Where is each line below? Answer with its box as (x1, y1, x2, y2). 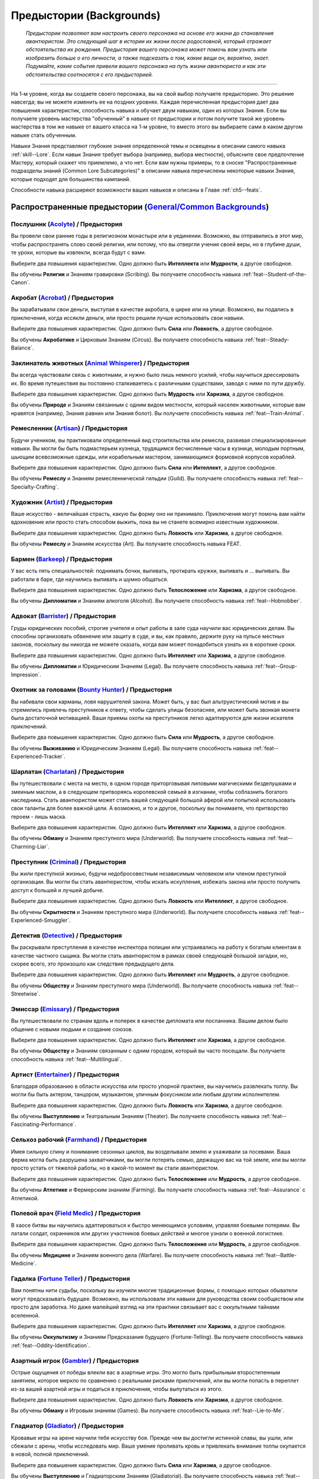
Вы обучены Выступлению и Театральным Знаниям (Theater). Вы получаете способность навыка (11, 1113, 260, 1120)
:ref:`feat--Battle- (254, 1251, 297, 1258)
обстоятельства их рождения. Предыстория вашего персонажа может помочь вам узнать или (25, 46, 267, 53)
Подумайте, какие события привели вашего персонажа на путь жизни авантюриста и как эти (25, 63, 266, 70)
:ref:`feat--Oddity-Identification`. (11, 1342, 90, 1349)
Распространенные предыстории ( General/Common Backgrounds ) (11, 202, 269, 212)
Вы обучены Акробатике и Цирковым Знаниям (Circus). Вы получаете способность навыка (11, 336, 243, 343)
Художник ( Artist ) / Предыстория (11, 498, 113, 506)
